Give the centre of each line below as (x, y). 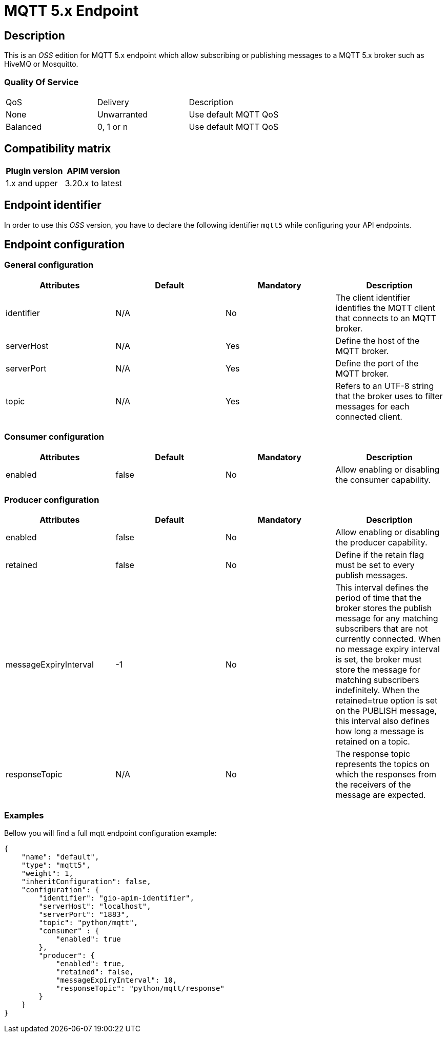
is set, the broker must (379, 660)
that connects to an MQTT (386, 318)
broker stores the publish (384, 608)
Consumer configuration (54, 437)
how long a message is (380, 731)
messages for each (372, 406)
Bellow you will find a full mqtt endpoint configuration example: (110, 833)
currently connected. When (388, 639)
